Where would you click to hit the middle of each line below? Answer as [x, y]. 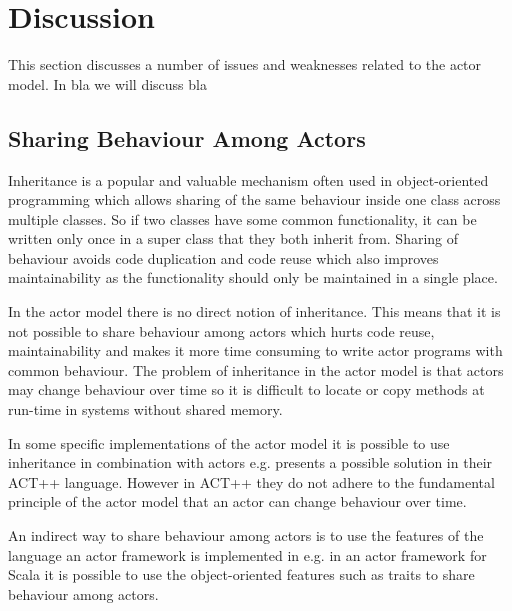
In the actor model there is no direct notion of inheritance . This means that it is [254, 311]
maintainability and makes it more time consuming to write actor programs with [255, 350]
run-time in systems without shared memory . [145, 409]
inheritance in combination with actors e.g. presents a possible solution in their [250, 462]
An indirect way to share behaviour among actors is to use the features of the [246, 535]
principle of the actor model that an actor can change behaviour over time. [237, 501]
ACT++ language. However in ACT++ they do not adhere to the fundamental [251, 481]
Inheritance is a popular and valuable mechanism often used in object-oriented [248, 179]
